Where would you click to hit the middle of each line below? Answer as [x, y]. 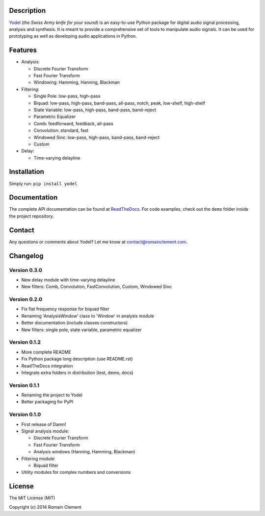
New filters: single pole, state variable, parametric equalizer [81, 330]
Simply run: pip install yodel [43, 183]
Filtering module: [39, 459]
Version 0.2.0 [26, 299]
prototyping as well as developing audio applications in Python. [73, 36]
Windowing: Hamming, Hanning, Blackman [77, 82]
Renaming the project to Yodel [52, 395]
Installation [26, 172]
